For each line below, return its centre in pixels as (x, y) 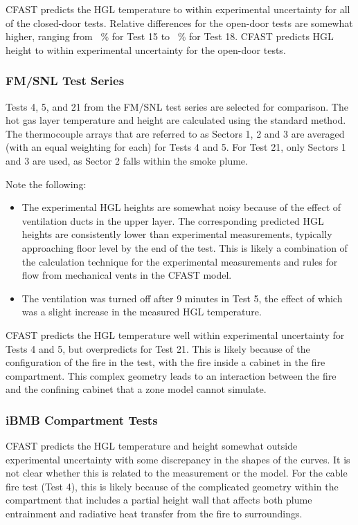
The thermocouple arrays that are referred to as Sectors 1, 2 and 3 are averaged (175, 133)
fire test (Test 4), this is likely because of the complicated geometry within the (172, 486)
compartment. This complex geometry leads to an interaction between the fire (171, 375)
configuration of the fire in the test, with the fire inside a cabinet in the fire (165, 362)
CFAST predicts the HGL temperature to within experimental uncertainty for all (178, 9)
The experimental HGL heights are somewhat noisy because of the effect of (181, 207)
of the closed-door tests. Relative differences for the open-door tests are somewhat (179, 22)
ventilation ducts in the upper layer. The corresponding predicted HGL (173, 220)
